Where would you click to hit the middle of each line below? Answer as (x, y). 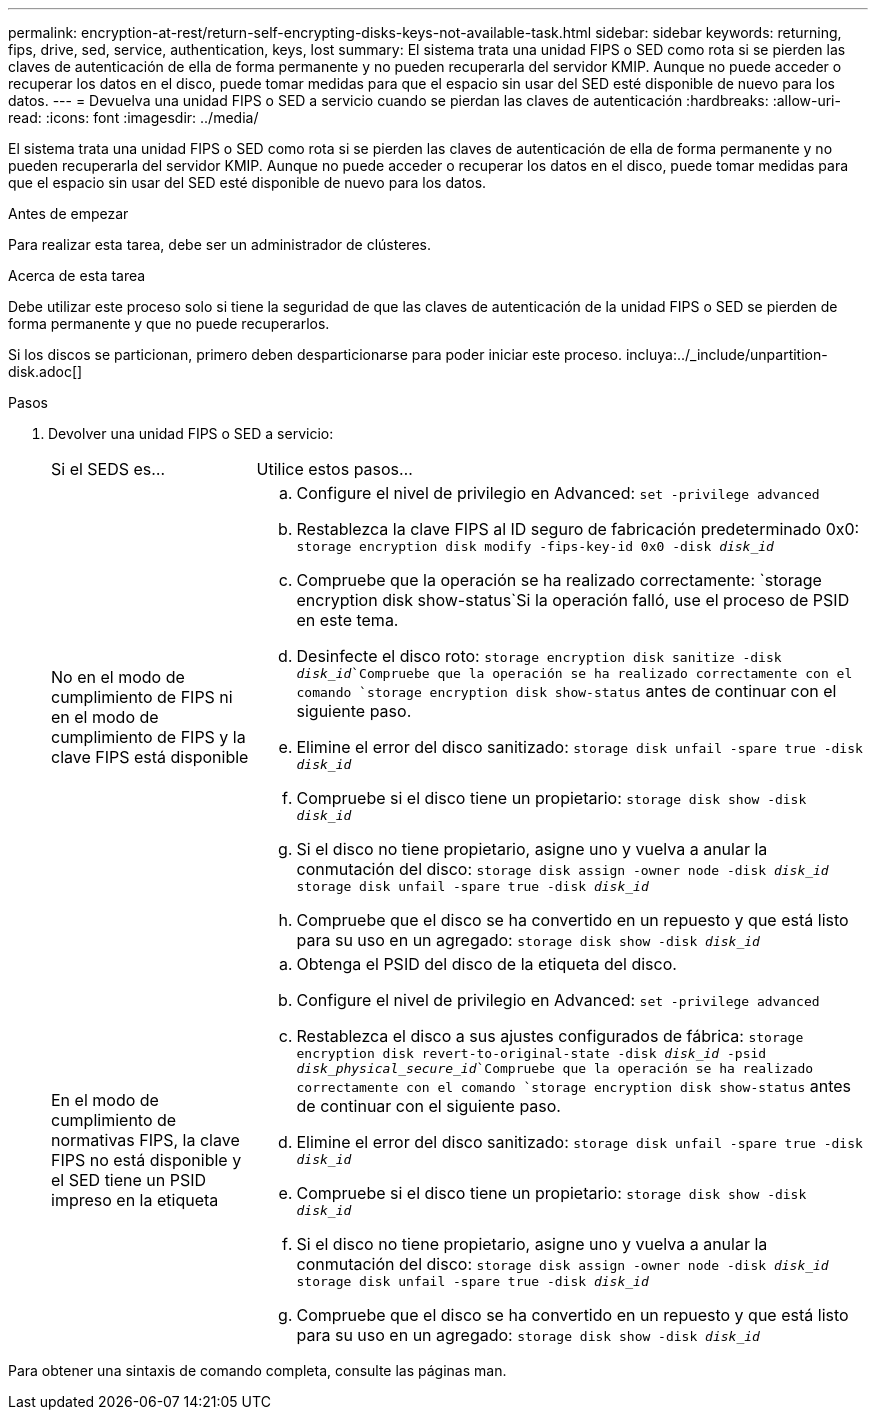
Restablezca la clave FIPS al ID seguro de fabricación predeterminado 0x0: (578, 529)
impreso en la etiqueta (135, 1199)
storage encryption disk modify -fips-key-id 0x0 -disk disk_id (535, 546)
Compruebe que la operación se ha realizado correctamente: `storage (559, 580)
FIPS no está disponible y (146, 1159)
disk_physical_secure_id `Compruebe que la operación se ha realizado (555, 1068)
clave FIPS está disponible (150, 756)
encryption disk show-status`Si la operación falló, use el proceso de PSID (573, 600)
